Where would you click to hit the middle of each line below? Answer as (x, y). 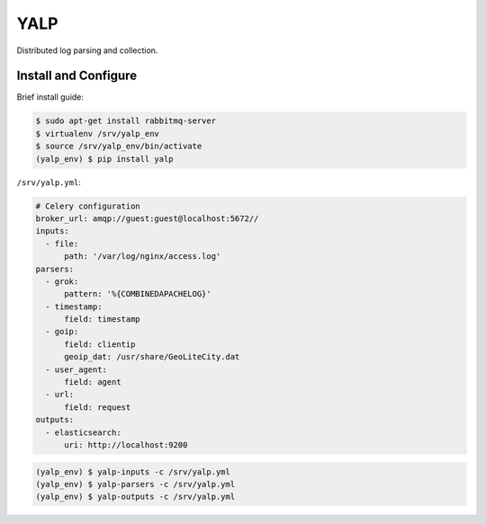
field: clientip (100, 344)
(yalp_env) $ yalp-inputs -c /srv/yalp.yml (133, 471)
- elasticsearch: (83, 432)
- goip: (62, 332)
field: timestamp (103, 320)
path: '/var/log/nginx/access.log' (143, 257)
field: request (98, 407)
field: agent (93, 382)
